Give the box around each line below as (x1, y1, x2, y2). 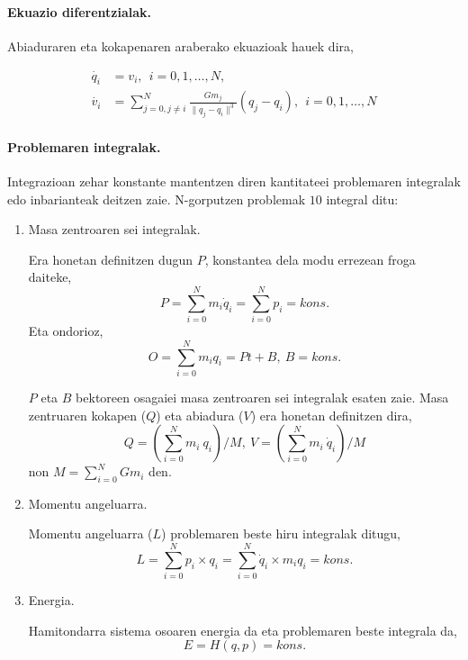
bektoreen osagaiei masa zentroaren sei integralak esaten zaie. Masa (76, 387, 449, 406)
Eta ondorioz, (28, 321, 103, 340)
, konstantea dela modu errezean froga (204, 249, 416, 268)
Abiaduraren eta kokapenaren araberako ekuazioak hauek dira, (7, 36, 354, 55)
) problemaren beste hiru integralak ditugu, (161, 524, 400, 543)
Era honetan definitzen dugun (28, 249, 193, 268)
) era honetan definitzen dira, (250, 405, 412, 424)
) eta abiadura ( (156, 405, 244, 424)
